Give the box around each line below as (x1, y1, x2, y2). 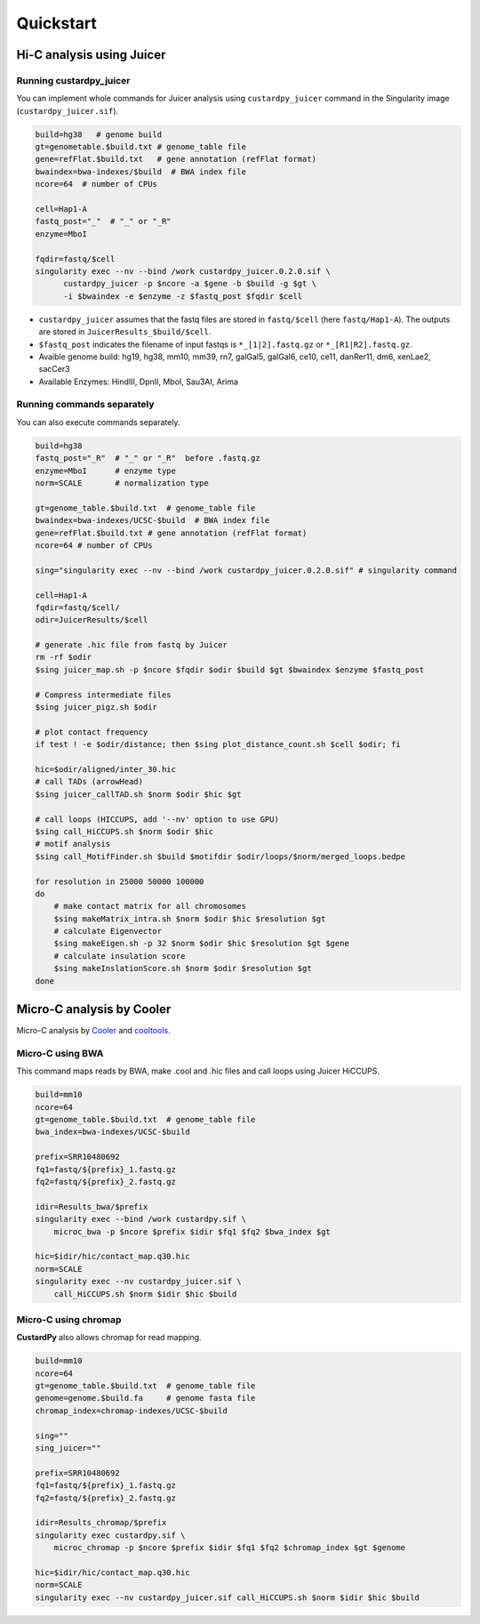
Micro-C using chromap (16, 1313, 122, 1325)
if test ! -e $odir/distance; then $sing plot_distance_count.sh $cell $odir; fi (35, 739, 402, 750)
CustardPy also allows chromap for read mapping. (16, 1332, 202, 1343)
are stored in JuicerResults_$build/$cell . (38, 326, 212, 337)
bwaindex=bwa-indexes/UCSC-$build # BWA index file (35, 516, 270, 526)
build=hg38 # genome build (35, 129, 163, 140)
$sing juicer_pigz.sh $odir (35, 703, 157, 712)
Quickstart (16, 13, 98, 33)
